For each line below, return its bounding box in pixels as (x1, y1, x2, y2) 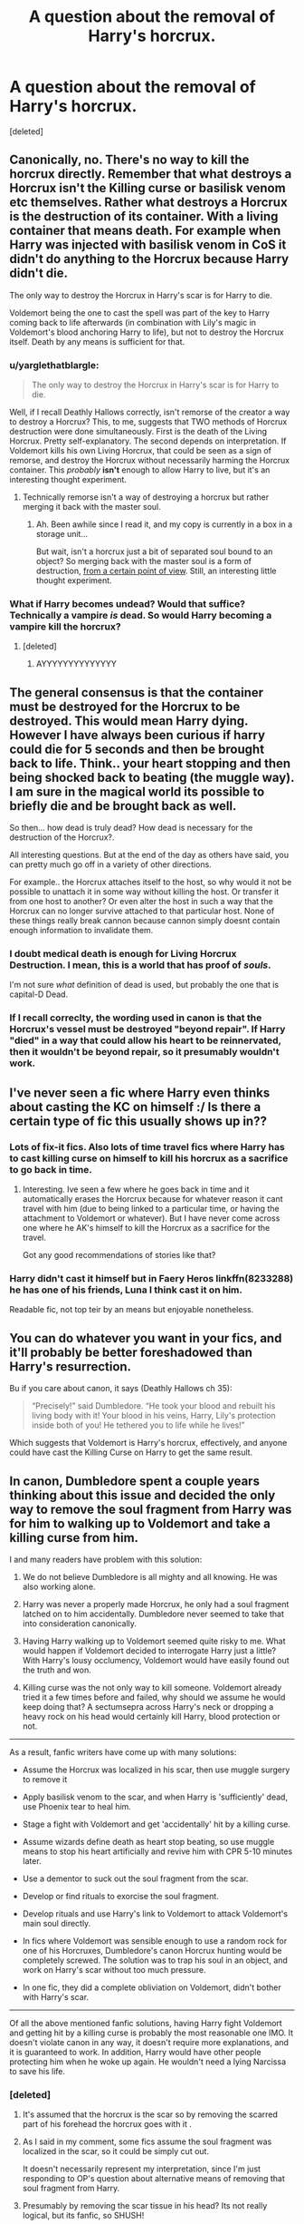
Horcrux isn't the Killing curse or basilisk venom (9, 180, 287, 196)
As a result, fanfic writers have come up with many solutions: (9, 1746, 237, 1757)
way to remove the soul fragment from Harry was (9, 1501, 292, 1517)
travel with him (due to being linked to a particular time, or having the (22, 1204, 280, 1214)
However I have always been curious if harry (9, 727, 265, 743)
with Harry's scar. (22, 1991, 89, 2002)
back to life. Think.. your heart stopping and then (9, 756, 291, 771)
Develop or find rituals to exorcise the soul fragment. (22, 1890, 219, 1901)
